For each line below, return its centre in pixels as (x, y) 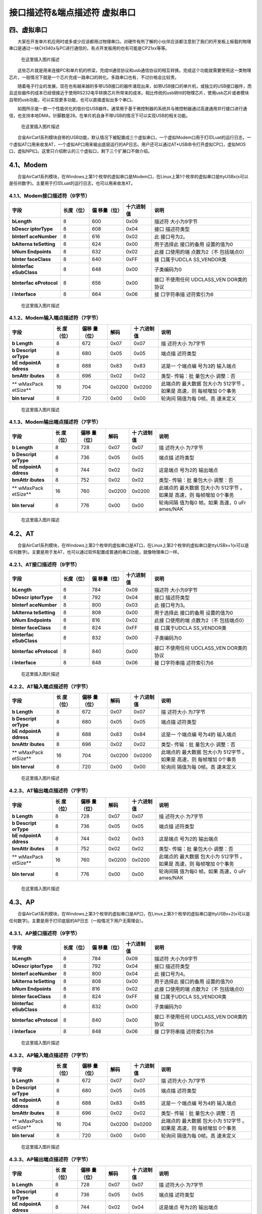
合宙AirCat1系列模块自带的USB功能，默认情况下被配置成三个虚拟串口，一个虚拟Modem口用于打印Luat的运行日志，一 (134, 137)
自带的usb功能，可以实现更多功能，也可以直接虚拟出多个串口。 (72, 100)
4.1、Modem (28, 165)
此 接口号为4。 (171, 974)
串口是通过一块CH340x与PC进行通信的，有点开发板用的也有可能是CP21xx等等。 (89, 48)
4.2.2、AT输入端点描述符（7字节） (50, 687)
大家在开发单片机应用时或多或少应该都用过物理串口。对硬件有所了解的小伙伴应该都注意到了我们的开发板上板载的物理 (134, 42)
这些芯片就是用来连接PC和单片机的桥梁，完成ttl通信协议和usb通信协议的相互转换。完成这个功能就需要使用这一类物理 (134, 70)
